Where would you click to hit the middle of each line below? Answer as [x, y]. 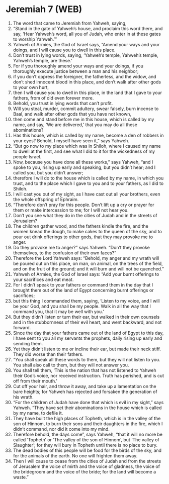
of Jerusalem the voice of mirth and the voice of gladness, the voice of [87, 466]
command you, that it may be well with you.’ [59, 311]
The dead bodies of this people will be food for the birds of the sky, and [87, 450]
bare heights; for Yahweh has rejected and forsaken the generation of [85, 392]
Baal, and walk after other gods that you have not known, [72, 114]
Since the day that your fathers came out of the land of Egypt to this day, [88, 333]
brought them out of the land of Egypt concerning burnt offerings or [83, 290]
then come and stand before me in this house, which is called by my [83, 119]
